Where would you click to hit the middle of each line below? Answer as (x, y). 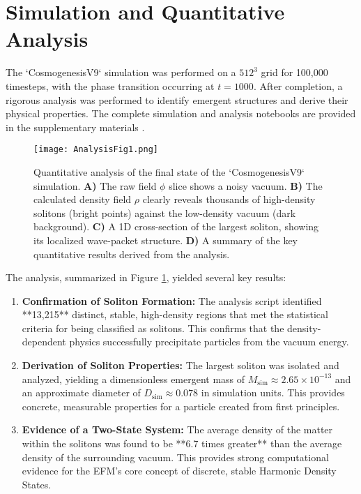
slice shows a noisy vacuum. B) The (246, 185)
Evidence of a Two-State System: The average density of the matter (177, 429)
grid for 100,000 (294, 72)
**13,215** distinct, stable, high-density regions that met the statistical (175, 314)
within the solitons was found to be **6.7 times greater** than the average (182, 443)
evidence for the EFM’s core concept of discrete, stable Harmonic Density (179, 471)
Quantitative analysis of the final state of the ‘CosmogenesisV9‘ (169, 171)
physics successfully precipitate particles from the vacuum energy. (209, 342)
